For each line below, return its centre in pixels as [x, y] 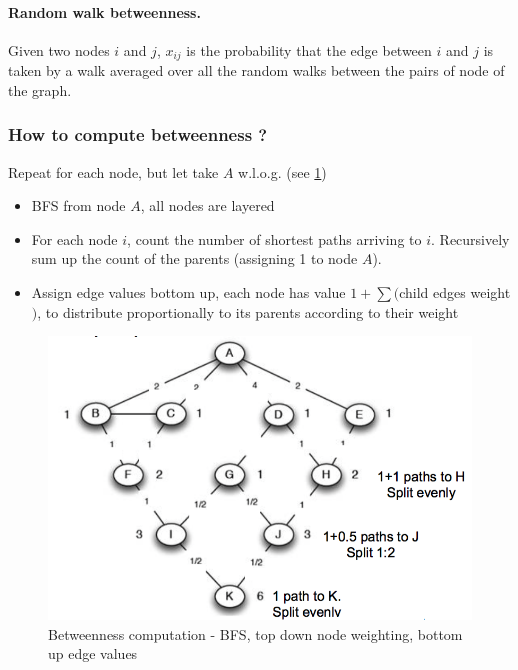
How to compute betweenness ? [138, 134]
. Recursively [470, 238]
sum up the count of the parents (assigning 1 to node [194, 258]
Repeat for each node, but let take [113, 171]
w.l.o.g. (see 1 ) [282, 171]
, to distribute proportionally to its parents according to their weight [248, 311]
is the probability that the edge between [309, 49]
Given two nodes [59, 49]
